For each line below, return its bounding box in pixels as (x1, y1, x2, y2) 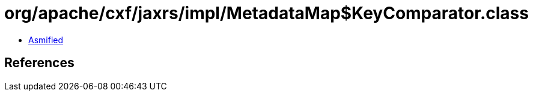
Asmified (28, 34, 64, 45)
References (4, 55, 75, 71)
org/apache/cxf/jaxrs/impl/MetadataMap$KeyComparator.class (4, 3, 529, 23)
